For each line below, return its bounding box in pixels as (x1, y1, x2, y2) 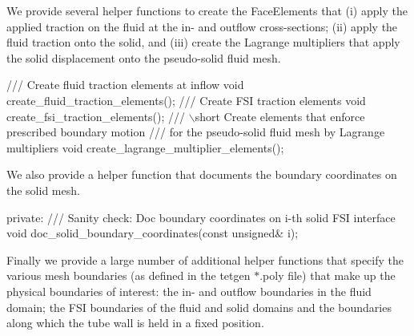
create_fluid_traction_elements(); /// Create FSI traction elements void (6, 91, 366, 108)
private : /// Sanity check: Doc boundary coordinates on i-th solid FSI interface (6, 208, 396, 225)
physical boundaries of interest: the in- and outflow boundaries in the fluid (6, 282, 372, 299)
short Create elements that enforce (195, 107, 365, 124)
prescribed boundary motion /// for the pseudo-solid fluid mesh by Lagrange (6, 123, 385, 140)
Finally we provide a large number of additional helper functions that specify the (6, 251, 404, 268)
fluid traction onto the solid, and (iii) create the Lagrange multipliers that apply (6, 34, 400, 51)
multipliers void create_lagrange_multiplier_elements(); (6, 139, 284, 156)
